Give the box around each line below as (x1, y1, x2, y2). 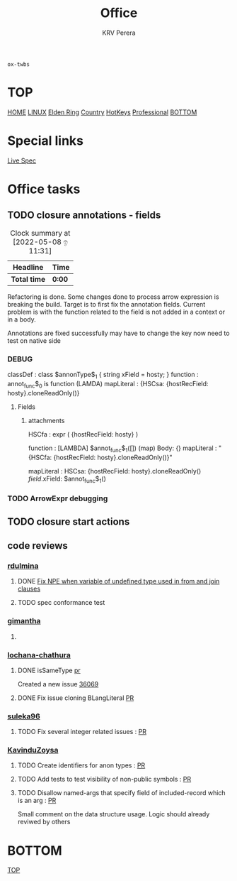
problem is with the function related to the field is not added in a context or (7, 307, 225, 316)
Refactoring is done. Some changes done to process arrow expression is (7, 292, 219, 301)
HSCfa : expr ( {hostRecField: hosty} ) (28, 429, 139, 438)
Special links (7, 133, 83, 149)
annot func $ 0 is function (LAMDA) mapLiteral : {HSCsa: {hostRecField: (7, 379, 209, 390)
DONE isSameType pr (17, 666, 81, 674)
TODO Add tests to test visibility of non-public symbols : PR (17, 775, 192, 784)
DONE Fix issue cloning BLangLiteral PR (17, 694, 134, 702)
